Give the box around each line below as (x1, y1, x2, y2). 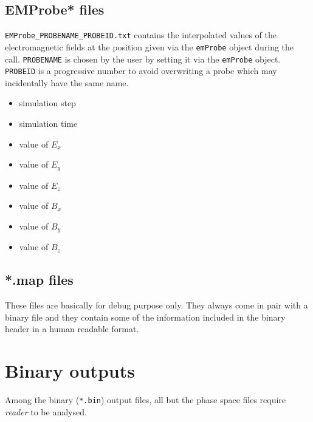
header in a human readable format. (5, 322, 139, 335)
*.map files (5, 270, 74, 289)
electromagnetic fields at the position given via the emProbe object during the (5, 40, 294, 53)
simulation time (19, 117, 78, 130)
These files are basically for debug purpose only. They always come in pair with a (5, 299, 308, 311)
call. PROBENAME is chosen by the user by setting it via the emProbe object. (5, 52, 281, 65)
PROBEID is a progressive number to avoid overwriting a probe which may (5, 64, 277, 77)
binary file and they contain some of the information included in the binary (5, 310, 286, 323)
